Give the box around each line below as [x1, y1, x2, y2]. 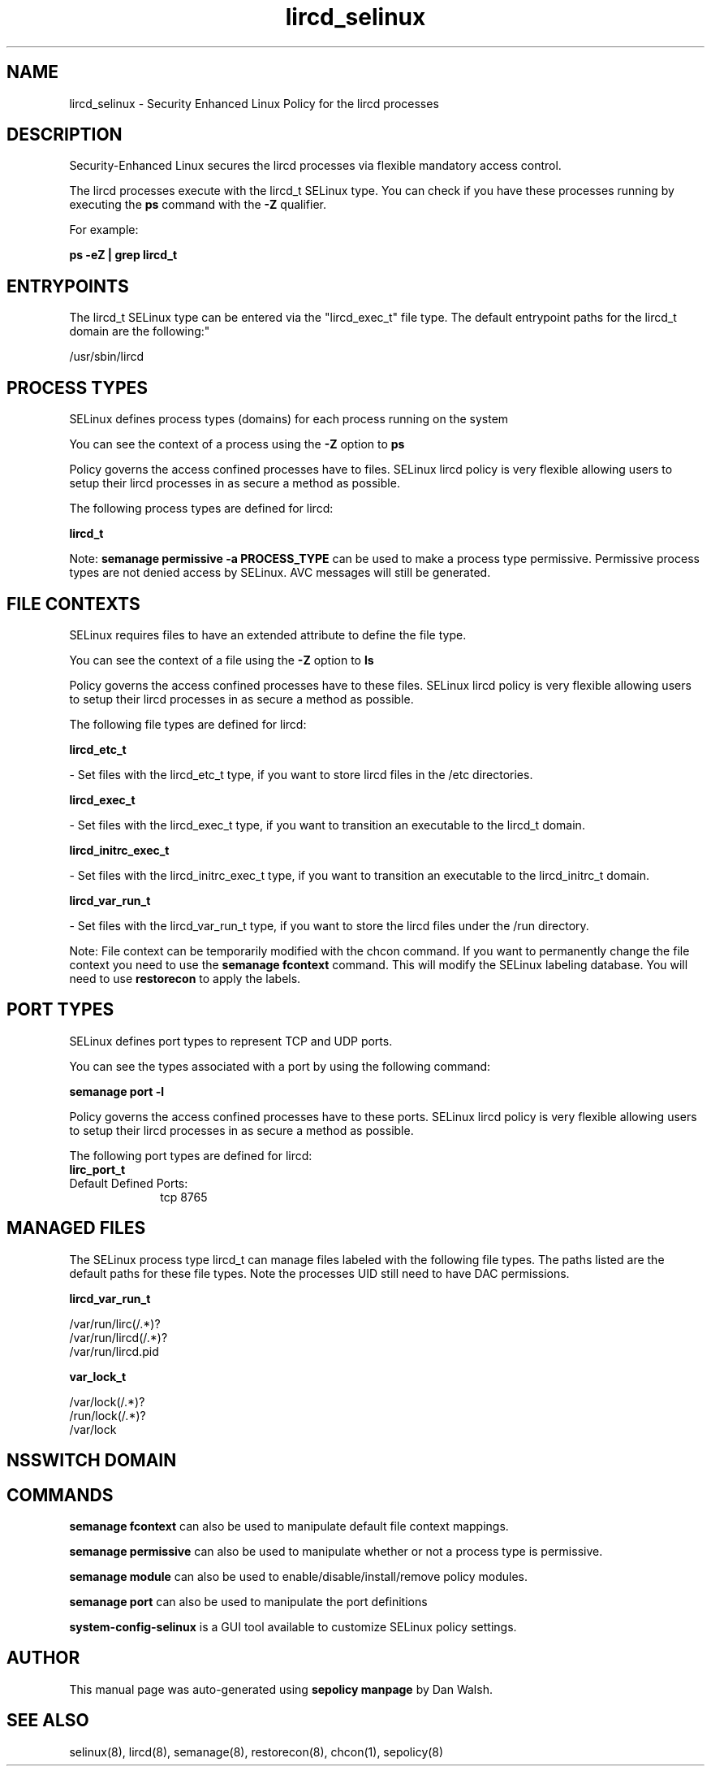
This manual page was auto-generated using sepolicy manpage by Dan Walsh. [69, 1682, 493, 1696]
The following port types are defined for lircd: [69, 1148, 312, 1163]
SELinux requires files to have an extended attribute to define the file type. [69, 627, 467, 642]
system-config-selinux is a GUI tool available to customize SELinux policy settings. [69, 1619, 517, 1634]
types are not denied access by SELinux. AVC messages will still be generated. [69, 565, 491, 580]
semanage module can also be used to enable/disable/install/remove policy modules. [69, 1569, 528, 1583]
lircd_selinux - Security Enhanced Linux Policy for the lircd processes [69, 96, 439, 110]
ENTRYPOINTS [6, 275, 129, 297]
